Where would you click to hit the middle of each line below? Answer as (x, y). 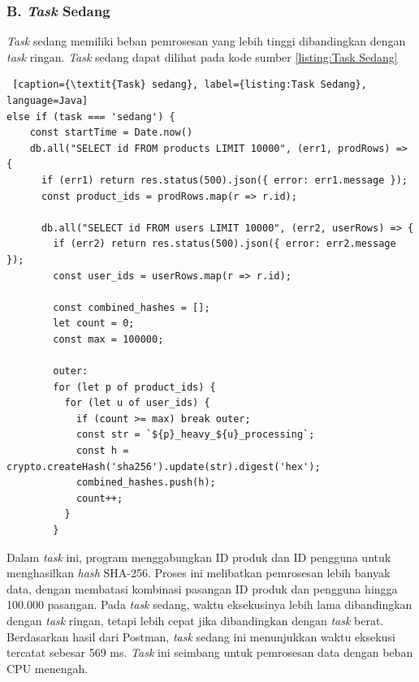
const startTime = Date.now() (111, 133)
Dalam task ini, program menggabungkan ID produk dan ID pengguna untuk (199, 557)
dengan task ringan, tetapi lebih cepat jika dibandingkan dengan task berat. (195, 620)
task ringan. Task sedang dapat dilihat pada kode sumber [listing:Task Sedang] (202, 56)
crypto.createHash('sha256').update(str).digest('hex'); (164, 466)
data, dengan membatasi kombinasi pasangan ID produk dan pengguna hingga (202, 588)
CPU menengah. (48, 668)
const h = (102, 451)
